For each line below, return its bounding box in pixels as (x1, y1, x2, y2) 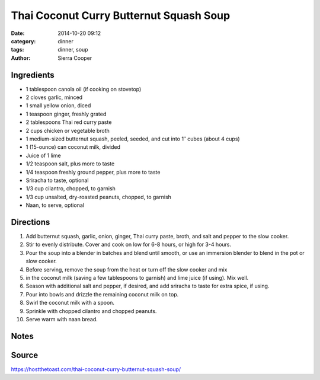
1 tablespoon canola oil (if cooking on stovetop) (25, 85, 142, 92)
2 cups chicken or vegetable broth (25, 127, 110, 134)
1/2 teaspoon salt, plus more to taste (25, 160, 115, 167)
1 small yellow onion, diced (25, 102, 91, 109)
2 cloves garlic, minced (25, 94, 83, 101)
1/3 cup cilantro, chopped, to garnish (25, 185, 116, 192)
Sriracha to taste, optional (25, 177, 89, 184)
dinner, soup (57, 46, 88, 53)
